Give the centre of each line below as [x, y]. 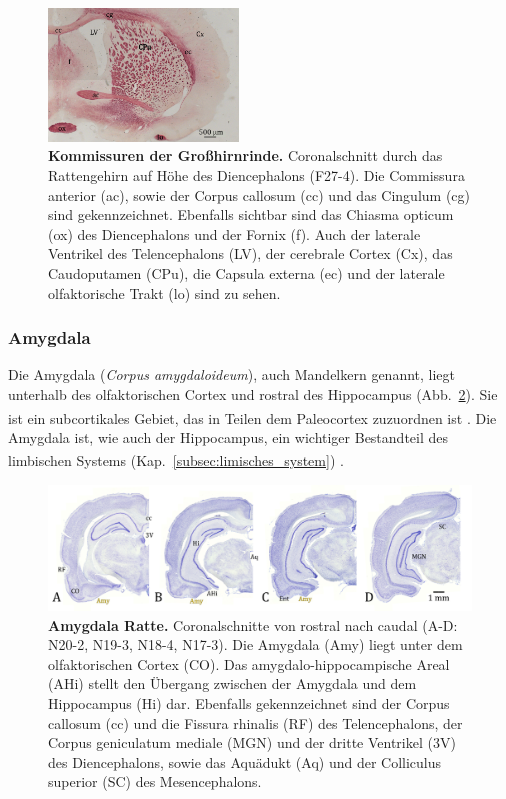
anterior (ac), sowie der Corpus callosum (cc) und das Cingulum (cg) [259, 194]
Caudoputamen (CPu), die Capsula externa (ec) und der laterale [246, 272]
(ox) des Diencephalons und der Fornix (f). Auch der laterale [234, 233]
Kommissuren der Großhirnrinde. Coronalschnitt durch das [245, 155]
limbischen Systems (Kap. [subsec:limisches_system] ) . [176, 460]
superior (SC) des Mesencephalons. [155, 781]
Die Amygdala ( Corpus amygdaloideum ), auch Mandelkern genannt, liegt [232, 374]
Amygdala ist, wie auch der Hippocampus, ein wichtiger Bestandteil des [228, 436]
